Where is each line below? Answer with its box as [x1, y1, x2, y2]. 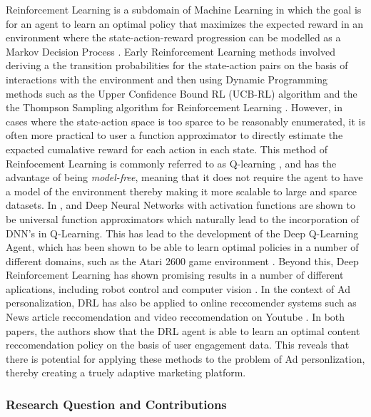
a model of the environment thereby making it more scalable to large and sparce [6, 183, 357, 198]
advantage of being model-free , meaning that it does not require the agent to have [6, 170, 363, 185]
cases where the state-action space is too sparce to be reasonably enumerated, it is [6, 113, 365, 128]
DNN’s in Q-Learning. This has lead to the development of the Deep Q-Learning [6, 225, 359, 240]
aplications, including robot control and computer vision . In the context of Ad [6, 281, 350, 296]
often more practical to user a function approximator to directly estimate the [6, 128, 343, 143]
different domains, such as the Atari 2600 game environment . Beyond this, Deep [6, 253, 359, 268]
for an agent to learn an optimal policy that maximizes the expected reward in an [6, 16, 364, 31]
